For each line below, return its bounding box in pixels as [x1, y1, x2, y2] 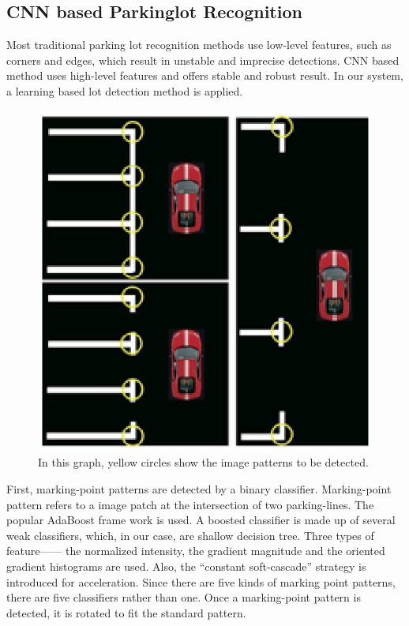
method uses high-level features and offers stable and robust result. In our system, [6, 67, 403, 84]
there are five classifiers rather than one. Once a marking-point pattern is [6, 589, 361, 605]
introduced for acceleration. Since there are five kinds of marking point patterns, [6, 573, 396, 590]
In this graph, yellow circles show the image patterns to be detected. [38, 454, 369, 470]
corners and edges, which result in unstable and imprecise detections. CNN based [6, 51, 400, 68]
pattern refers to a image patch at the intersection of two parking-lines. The [6, 496, 374, 512]
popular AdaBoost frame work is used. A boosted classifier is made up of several [6, 512, 396, 528]
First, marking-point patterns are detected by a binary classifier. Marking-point [6, 480, 392, 497]
